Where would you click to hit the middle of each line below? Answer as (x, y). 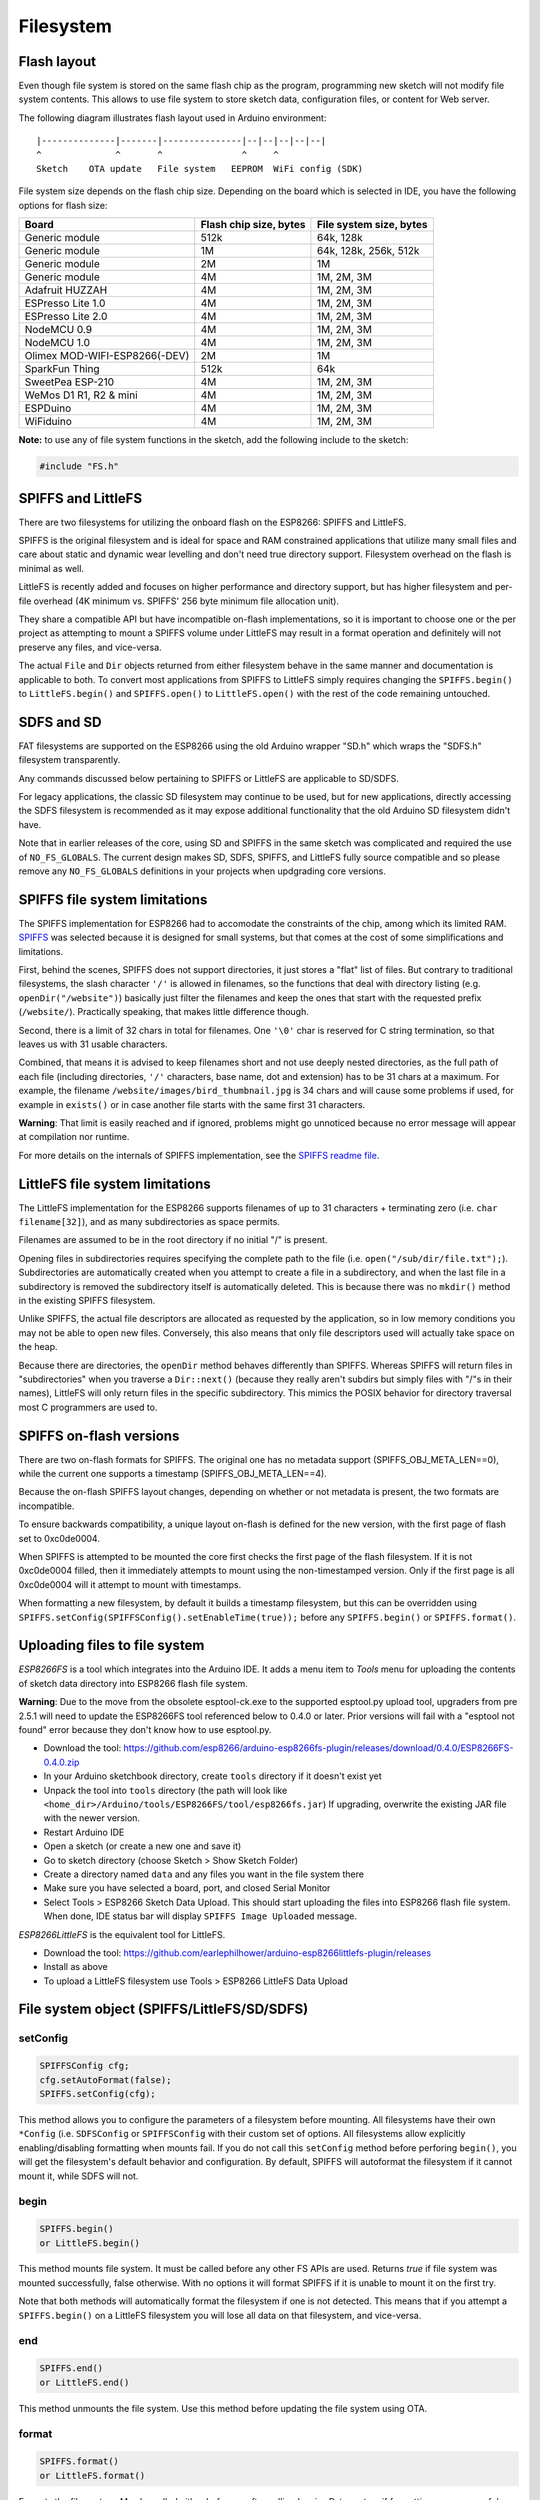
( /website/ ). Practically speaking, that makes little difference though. (163, 1012)
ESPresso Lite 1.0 (65, 303)
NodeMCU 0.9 (58, 330)
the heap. (38, 1347)
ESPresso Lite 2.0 (66, 317)
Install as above (76, 1967)
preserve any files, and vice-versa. (90, 647)
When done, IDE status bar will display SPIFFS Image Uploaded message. (200, 1916)
